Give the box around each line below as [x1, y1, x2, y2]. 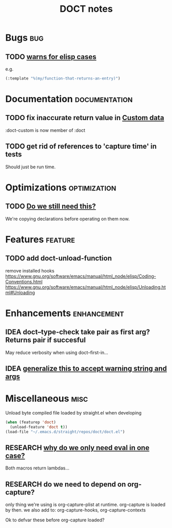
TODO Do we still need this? [5, 202, 96, 211]
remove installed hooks [5, 267, 55, 273]
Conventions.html [5, 278, 43, 285]
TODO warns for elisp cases [5, 52, 97, 61]
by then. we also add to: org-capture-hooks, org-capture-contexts [5, 507, 146, 513]
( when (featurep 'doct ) [5, 420, 56, 425]
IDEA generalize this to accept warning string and [5, 364, 167, 373]
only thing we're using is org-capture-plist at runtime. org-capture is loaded [5, 501, 166, 508]
